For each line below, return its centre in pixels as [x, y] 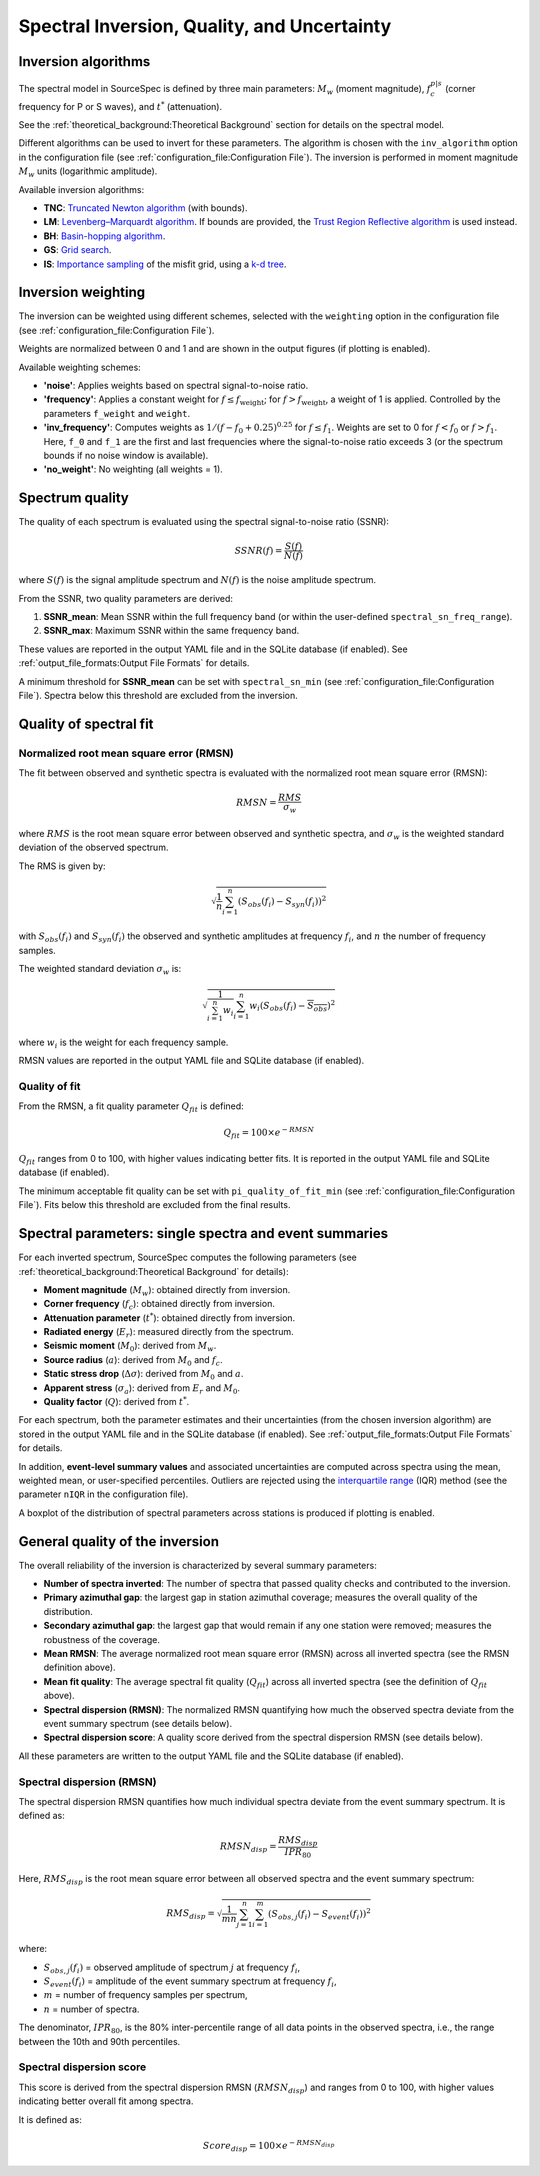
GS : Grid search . [77, 250]
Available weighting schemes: [80, 367]
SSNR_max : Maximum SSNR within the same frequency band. [171, 631]
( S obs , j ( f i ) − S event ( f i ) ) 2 [320, 1914]
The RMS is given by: [62, 866]
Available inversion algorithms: [81, 189]
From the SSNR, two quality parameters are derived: [126, 598]
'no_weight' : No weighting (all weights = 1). [133, 469]
